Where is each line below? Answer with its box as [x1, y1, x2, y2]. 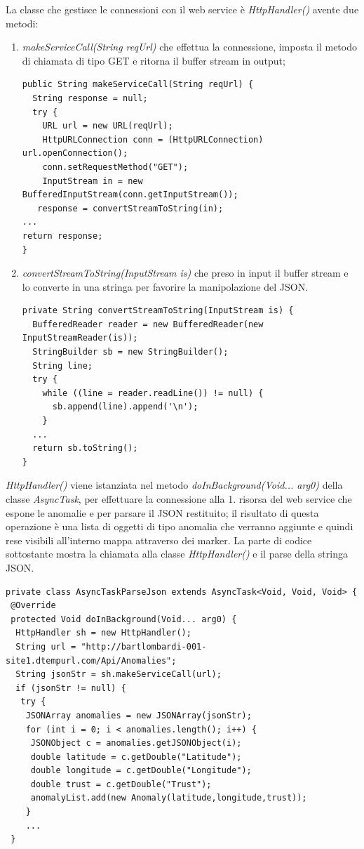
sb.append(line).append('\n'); [52, 402, 198, 412]
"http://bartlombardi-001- [81, 641, 207, 652]
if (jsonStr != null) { [15, 683, 126, 693]
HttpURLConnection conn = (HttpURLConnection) [42, 134, 264, 145]
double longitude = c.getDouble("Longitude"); [30, 765, 252, 776]
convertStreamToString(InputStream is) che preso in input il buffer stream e [22, 265, 349, 280]
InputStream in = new [42, 176, 143, 186]
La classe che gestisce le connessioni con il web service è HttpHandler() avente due [6, 2, 359, 16]
